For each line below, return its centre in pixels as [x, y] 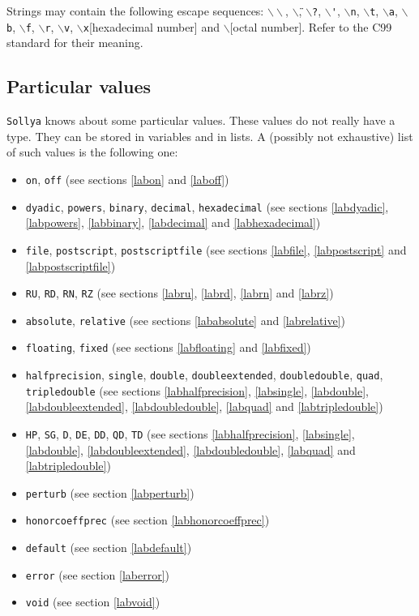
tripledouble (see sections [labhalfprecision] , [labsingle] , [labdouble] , [197, 390]
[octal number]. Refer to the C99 [311, 26]
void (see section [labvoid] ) [93, 602]
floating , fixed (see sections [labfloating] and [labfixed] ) [168, 347]
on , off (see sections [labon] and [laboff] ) [127, 179]
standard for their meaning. [75, 43]
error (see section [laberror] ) [98, 574]
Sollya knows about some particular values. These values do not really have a [201, 120]
